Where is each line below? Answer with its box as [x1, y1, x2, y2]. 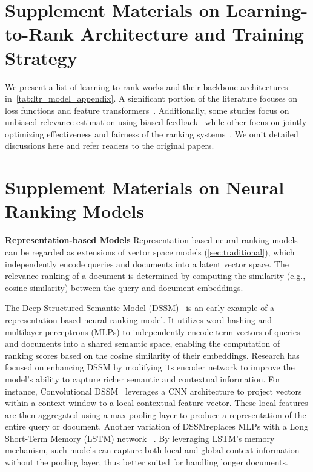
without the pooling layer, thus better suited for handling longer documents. [5, 456, 288, 468]
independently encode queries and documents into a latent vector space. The [5, 257, 289, 270]
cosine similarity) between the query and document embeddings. [5, 281, 243, 293]
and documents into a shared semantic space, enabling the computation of [5, 337, 280, 350]
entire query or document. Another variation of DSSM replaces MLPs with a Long [5, 420, 308, 433]
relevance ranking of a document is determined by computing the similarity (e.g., [5, 269, 306, 282]
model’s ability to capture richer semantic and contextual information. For [5, 372, 281, 385]
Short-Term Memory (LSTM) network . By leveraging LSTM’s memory [5, 431, 275, 444]
